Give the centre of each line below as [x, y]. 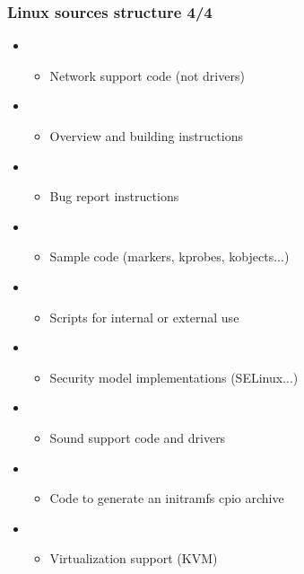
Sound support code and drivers [138, 437]
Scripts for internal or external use [144, 317]
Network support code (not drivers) [147, 75]
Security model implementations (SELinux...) [174, 377]
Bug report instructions [114, 196]
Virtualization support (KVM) [134, 558]
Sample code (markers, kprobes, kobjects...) [169, 256]
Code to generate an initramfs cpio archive [167, 498]
